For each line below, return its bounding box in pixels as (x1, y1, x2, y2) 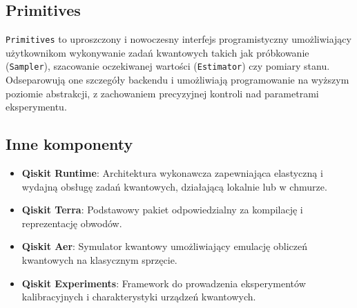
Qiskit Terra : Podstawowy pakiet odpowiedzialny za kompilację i (21, 202, 303, 217)
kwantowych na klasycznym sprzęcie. (21, 253, 177, 267)
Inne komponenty (6, 133, 133, 155)
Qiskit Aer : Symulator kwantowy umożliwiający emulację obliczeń (21, 239, 307, 253)
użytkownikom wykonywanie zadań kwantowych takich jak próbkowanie (6, 45, 309, 59)
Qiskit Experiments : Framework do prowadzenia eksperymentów (21, 276, 306, 290)
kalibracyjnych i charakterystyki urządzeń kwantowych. (21, 289, 256, 304)
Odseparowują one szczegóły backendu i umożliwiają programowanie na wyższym (6, 73, 349, 87)
